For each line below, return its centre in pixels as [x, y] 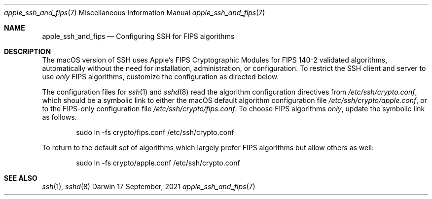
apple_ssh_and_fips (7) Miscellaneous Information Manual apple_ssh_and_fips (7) [135, 13]
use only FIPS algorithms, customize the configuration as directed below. [161, 77]
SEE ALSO [21, 178]
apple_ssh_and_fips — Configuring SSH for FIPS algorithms [138, 36]
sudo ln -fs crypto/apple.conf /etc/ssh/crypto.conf [158, 163]
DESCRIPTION [28, 51]
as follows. [59, 117]
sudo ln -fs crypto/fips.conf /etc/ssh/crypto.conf [155, 132]
